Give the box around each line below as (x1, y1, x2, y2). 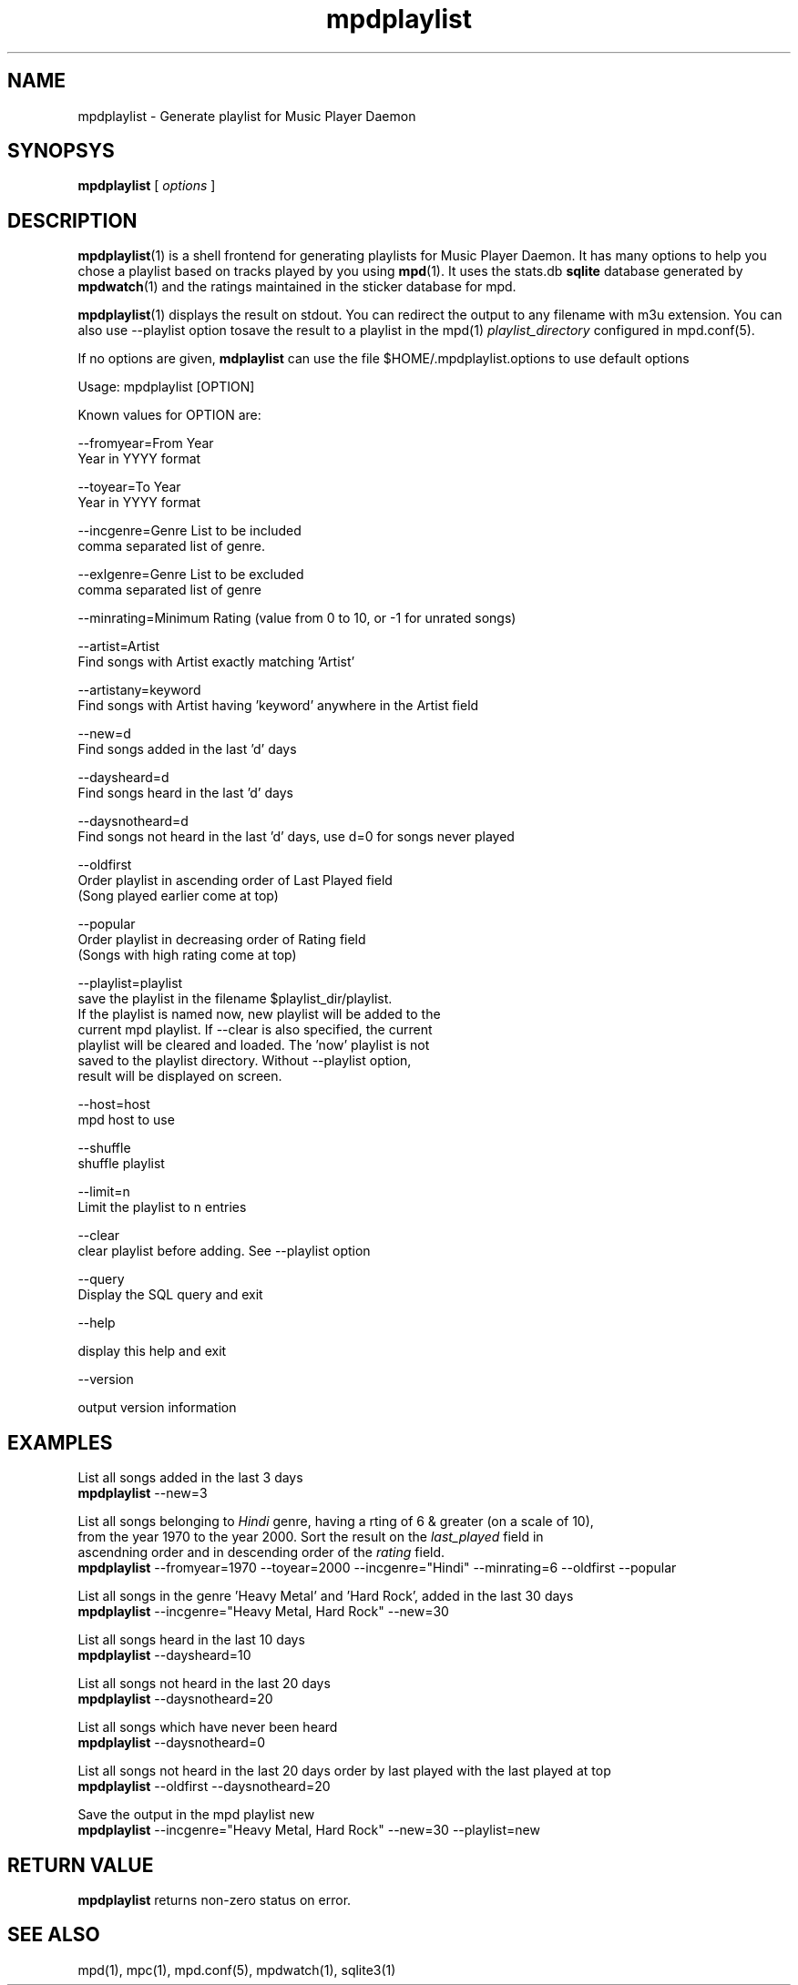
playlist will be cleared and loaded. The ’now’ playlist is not (77, 1037, 430, 1054)
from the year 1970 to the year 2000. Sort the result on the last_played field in (77, 1529, 544, 1545)
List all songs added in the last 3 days (77, 1470, 303, 1486)
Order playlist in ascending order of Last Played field (77, 872, 393, 889)
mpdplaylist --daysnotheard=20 (77, 1691, 273, 1707)
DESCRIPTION (7, 209, 138, 232)
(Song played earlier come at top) (77, 888, 279, 904)
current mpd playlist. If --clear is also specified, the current (77, 1022, 433, 1038)
